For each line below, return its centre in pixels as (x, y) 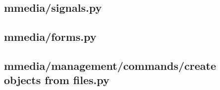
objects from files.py (57, 80)
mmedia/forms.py (50, 37)
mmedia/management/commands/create (110, 65)
